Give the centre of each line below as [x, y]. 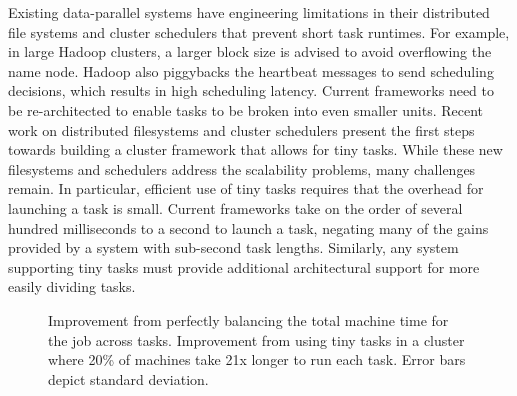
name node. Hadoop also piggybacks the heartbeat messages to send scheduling [251, 70]
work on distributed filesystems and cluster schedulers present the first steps [241, 129]
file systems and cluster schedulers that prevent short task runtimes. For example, [259, 31]
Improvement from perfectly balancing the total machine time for [248, 319]
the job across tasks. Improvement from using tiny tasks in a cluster [256, 339]
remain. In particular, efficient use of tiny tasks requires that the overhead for [246, 188]
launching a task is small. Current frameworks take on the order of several [235, 207]
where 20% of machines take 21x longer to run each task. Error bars [257, 359]
